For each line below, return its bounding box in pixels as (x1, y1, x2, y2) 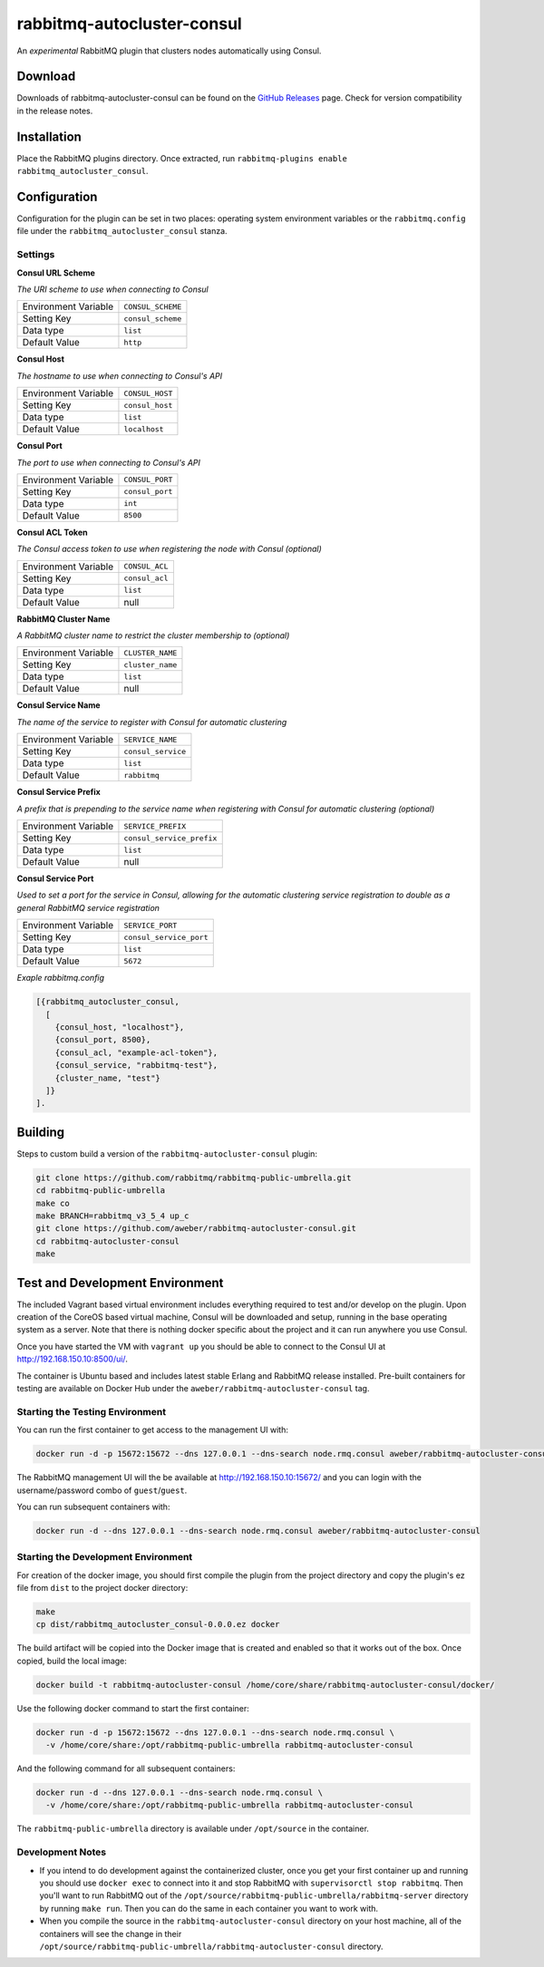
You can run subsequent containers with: (16, 1501, 170, 1512)
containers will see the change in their (39, 1928, 182, 1939)
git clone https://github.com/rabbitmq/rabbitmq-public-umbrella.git (35, 1172, 352, 1183)
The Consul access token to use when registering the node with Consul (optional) (16, 544, 322, 555)
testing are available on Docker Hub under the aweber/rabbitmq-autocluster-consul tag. (16, 1383, 370, 1393)
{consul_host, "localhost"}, (54, 1022, 185, 1032)
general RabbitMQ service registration (16, 902, 160, 913)
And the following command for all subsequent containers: (16, 1763, 236, 1774)
